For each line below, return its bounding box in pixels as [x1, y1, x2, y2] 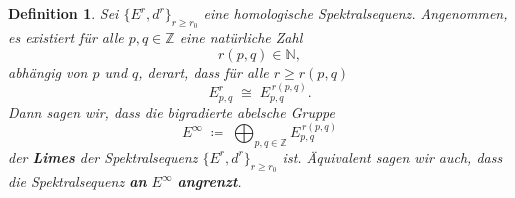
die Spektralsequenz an [8, 171, 147, 191]
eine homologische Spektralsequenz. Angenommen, [203, 3, 508, 23]
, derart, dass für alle [138, 61, 269, 82]
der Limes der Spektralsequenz [8, 146, 198, 167]
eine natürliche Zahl [179, 27, 303, 48]
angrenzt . [177, 171, 242, 191]
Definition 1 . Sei [8, 3, 119, 23]
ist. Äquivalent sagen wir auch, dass [282, 146, 503, 167]
